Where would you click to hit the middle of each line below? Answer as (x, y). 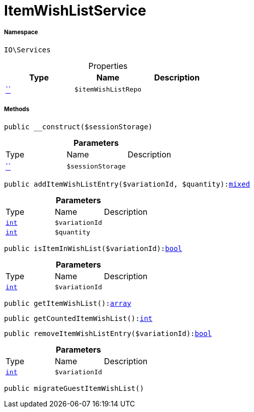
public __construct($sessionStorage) (78, 127)
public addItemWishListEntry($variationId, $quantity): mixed (127, 184)
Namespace (21, 32)
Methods (17, 109)
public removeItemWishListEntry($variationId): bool (108, 333)
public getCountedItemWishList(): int (78, 318)
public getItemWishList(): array (68, 303)
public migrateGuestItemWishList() (74, 388)
